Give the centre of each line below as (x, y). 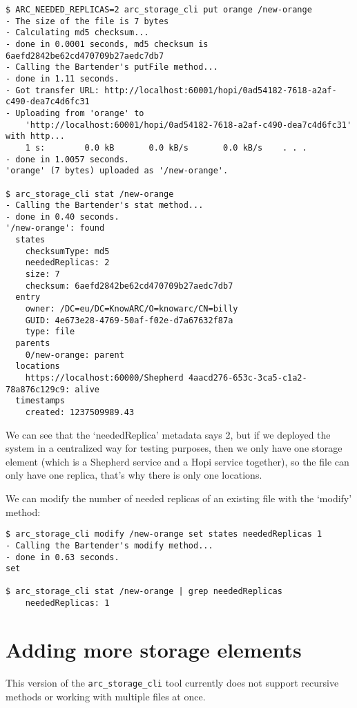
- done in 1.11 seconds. (62, 78)
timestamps (40, 401)
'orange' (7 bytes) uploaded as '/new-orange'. (117, 171)
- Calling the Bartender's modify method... (109, 545)
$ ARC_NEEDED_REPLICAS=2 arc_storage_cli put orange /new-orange (159, 10)
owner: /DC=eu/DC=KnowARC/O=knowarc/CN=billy (132, 309)
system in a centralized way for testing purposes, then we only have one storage (174, 448)
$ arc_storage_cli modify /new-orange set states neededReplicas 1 (164, 534)
